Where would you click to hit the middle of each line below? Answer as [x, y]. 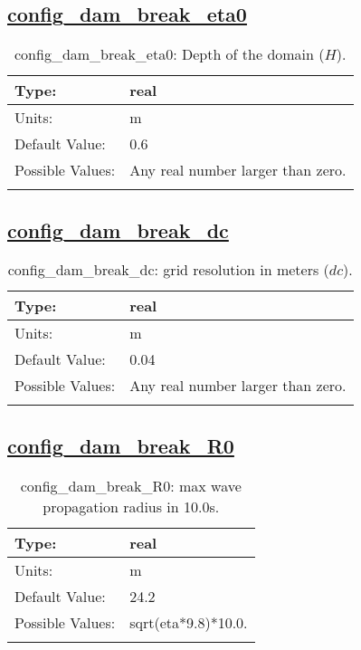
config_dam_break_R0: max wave [131, 485]
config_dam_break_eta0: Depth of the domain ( [170, 54]
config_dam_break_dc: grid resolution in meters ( [168, 270]
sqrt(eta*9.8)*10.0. [189, 622]
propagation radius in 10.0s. [131, 506]
